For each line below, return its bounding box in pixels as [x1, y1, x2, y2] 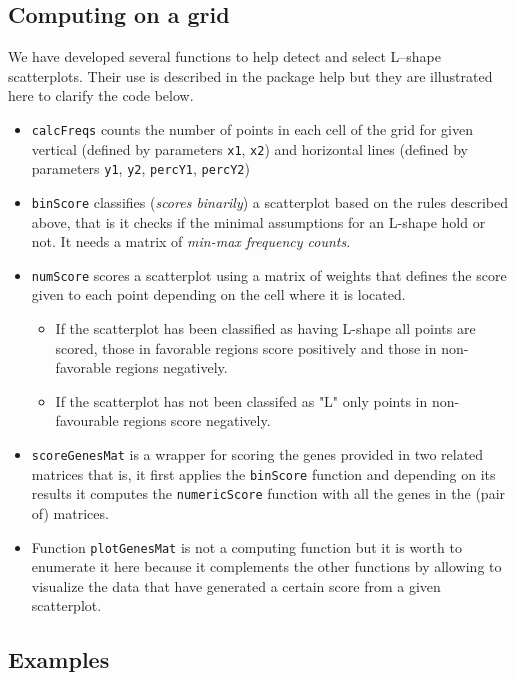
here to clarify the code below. [8, 85, 194, 106]
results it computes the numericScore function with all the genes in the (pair [31, 483, 506, 504]
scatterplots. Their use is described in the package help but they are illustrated [8, 65, 493, 86]
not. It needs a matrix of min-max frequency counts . [31, 231, 351, 252]
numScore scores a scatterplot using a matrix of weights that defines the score [31, 264, 507, 285]
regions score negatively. [123, 410, 271, 431]
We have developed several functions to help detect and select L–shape [8, 46, 441, 67]
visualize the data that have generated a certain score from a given [31, 575, 441, 596]
